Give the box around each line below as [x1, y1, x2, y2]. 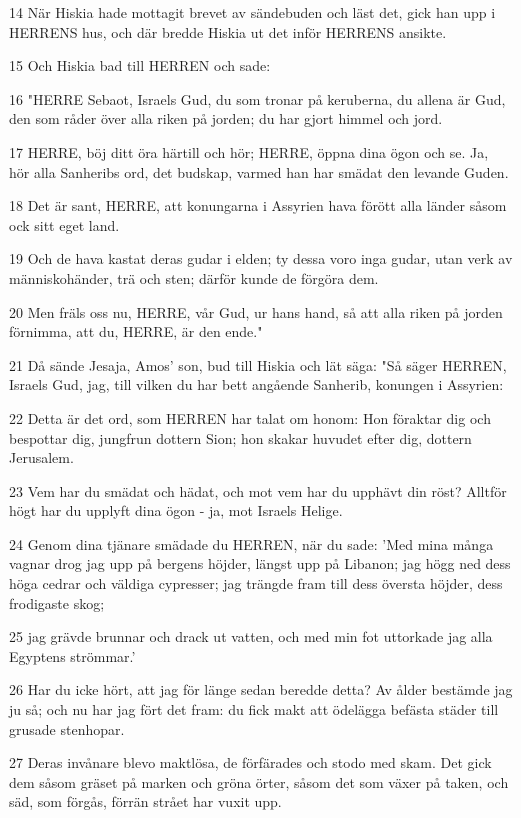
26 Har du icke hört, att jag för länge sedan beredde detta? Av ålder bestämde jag [9, 679, 513, 700]
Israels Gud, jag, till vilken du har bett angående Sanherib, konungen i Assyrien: [9, 374, 504, 395]
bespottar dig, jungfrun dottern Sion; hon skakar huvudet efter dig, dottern [9, 427, 472, 448]
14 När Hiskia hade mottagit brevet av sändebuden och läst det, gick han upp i [9, 2, 496, 22]
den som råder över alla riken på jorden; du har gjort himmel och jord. [9, 108, 443, 129]
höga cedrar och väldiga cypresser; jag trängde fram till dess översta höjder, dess [9, 573, 503, 594]
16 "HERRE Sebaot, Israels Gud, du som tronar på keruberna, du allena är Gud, [9, 88, 506, 109]
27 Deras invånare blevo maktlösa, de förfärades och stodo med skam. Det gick [9, 752, 492, 773]
